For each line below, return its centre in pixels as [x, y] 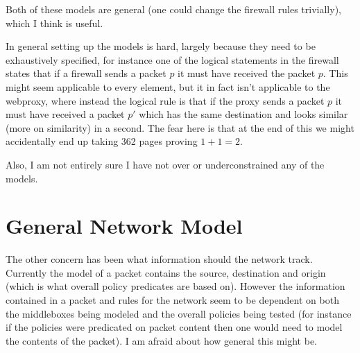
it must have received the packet [247, 73]
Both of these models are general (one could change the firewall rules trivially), [173, 9]
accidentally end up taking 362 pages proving [102, 141]
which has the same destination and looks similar [243, 114]
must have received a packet [65, 114]
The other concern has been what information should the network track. [159, 259]
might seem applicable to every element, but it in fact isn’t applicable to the [168, 86]
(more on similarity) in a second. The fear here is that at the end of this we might [180, 127]
